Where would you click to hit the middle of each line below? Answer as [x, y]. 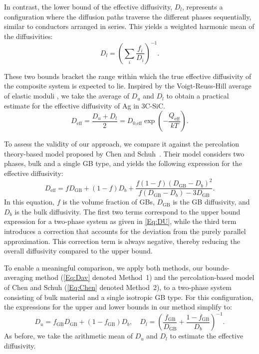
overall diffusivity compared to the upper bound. [78, 251]
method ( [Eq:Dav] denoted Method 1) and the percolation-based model [145, 277]
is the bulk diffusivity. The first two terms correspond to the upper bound [128, 211]
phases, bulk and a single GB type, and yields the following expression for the [123, 163]
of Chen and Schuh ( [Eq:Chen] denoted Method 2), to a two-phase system [118, 287]
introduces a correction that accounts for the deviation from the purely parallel [125, 231]
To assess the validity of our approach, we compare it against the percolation [122, 144]
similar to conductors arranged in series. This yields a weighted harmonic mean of [129, 26]
